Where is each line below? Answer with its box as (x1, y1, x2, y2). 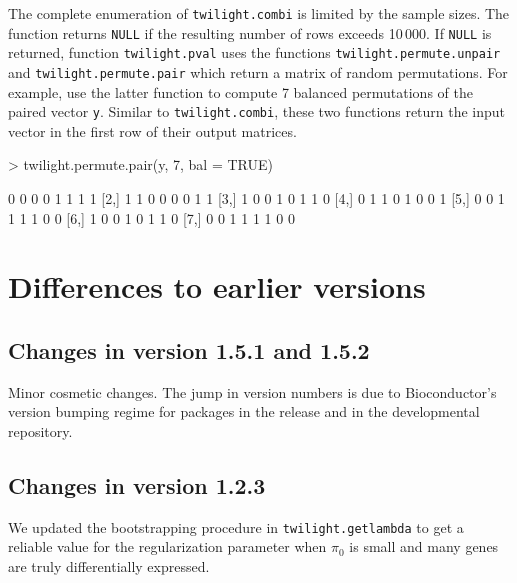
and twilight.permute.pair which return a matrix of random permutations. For (8, 61, 508, 82)
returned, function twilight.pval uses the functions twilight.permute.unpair (8, 42, 501, 63)
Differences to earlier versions (8, 266, 426, 307)
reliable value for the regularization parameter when (8, 536, 327, 557)
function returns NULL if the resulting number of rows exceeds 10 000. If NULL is (8, 22, 492, 43)
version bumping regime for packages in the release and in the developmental (8, 401, 480, 422)
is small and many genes (349, 536, 499, 557)
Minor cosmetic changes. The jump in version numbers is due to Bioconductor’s (8, 381, 497, 402)
